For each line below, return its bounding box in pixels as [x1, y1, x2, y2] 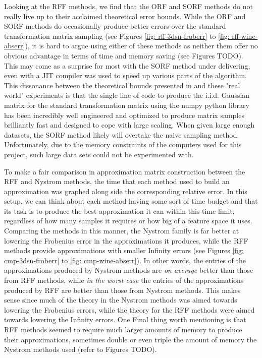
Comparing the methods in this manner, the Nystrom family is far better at [4, 225, 239, 236]
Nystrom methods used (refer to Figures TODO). [4, 344, 157, 354]
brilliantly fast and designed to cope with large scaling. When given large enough [4, 120, 255, 130]
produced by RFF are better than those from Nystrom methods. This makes [4, 284, 241, 295]
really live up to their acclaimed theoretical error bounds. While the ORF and [4, 11, 246, 21]
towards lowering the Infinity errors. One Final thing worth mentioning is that [4, 314, 246, 325]
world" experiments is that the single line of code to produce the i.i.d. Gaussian [4, 90, 250, 100]
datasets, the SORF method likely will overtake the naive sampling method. [4, 129, 239, 140]
